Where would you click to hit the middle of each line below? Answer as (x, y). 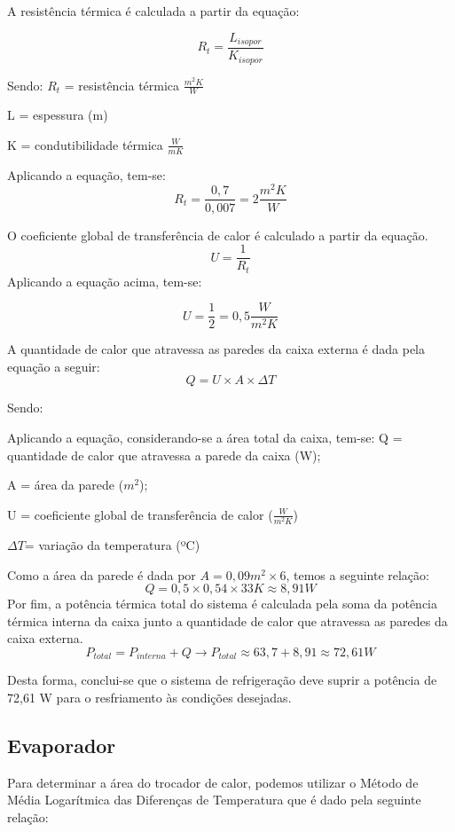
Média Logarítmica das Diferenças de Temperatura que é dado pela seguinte (214, 800)
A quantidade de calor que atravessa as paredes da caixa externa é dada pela (216, 349)
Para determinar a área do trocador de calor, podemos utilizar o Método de (213, 782)
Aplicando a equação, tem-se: (86, 174)
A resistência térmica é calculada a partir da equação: (153, 11)
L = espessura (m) (58, 115)
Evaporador (62, 745)
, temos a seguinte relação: (357, 574)
